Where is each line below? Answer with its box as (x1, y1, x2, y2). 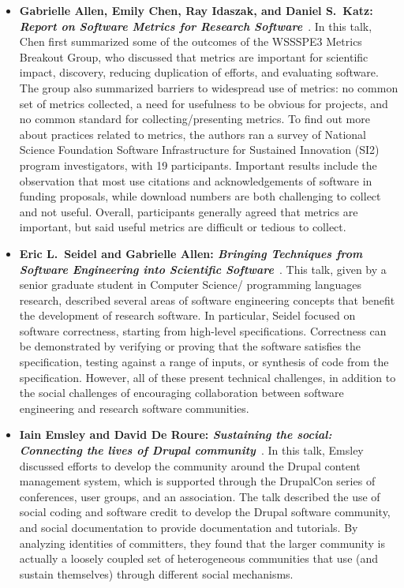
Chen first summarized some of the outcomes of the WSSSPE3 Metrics (19, 33, 362, 50)
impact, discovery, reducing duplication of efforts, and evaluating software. (19, 64, 379, 81)
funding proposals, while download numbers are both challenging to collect (19, 188, 381, 204)
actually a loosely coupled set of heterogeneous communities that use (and (19, 550, 379, 567)
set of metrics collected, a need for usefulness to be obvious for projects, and (19, 95, 388, 111)
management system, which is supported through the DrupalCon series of (19, 473, 376, 489)
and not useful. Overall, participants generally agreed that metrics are (19, 203, 358, 219)
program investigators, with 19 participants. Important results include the (19, 156, 377, 173)
